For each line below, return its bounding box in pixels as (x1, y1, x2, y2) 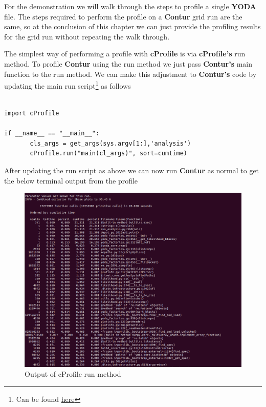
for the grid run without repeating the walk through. (4, 31, 170, 42)
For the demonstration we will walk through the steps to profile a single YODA (4, 1, 256, 11)
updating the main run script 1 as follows (4, 79, 131, 91)
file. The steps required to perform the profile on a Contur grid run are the (4, 11, 242, 22)
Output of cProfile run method (25, 369, 121, 379)
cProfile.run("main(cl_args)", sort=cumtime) (30, 150, 187, 157)
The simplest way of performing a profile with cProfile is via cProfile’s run (4, 48, 246, 59)
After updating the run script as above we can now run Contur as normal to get (4, 165, 259, 175)
